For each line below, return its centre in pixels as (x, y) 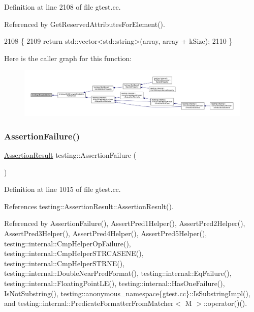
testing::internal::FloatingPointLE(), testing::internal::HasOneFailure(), (115, 283)
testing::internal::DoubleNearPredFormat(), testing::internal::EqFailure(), (118, 273)
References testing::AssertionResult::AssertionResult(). (89, 206)
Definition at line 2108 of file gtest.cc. (62, 7)
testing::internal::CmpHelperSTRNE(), (65, 263)
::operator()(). (225, 303)
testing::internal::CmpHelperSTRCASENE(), (74, 253)
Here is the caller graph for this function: (68, 58)
